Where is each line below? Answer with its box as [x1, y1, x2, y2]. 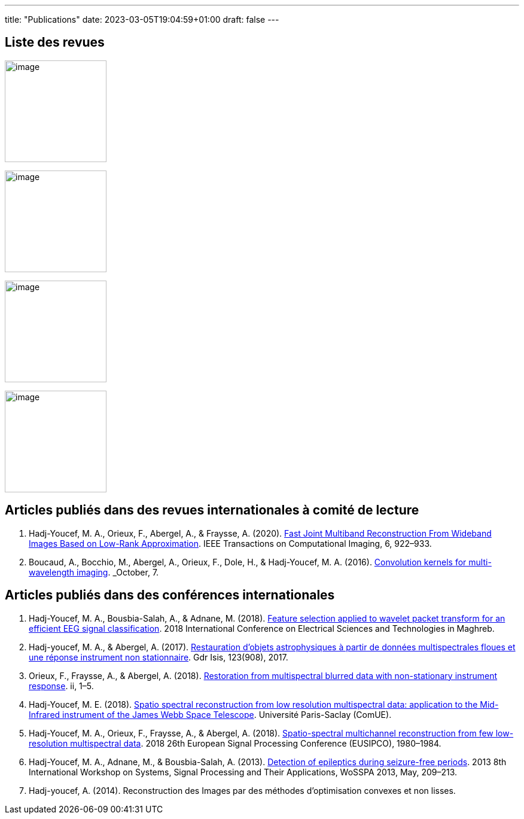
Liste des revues [5, 35, 105, 50]
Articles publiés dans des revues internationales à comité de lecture [5, 503, 419, 518]
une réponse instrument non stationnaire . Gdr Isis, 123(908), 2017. [29, 651, 288, 662]
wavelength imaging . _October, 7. [29, 567, 159, 577]
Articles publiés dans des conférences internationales [5, 587, 335, 603]
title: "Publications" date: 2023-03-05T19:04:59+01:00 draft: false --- [5, 14, 279, 25]
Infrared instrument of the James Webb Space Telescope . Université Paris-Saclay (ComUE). [29, 709, 392, 720]
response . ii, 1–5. [29, 680, 94, 691]
